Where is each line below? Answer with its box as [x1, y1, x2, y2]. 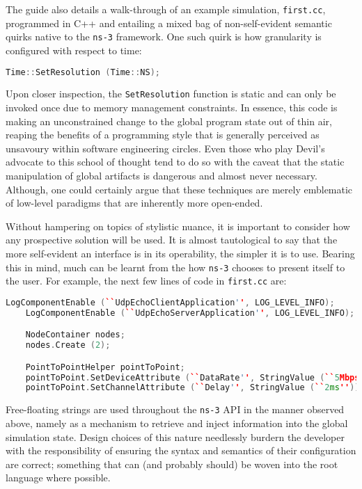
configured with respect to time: [6, 42, 142, 57]
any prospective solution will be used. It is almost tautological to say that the [6, 232, 338, 247]
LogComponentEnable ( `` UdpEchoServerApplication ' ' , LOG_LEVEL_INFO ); [25, 307, 355, 318]
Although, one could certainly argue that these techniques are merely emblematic [6, 182, 353, 196]
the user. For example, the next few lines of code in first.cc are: [6, 273, 287, 288]
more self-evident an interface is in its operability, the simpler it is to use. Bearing [6, 246, 355, 260]
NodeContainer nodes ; [25, 330, 125, 340]
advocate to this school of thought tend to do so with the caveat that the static [6, 154, 345, 169]
